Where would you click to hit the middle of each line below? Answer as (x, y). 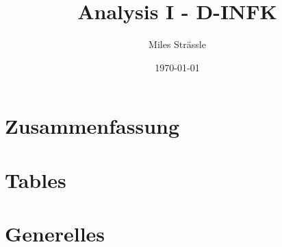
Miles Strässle (177, 44)
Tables (36, 179)
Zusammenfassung (92, 126)
